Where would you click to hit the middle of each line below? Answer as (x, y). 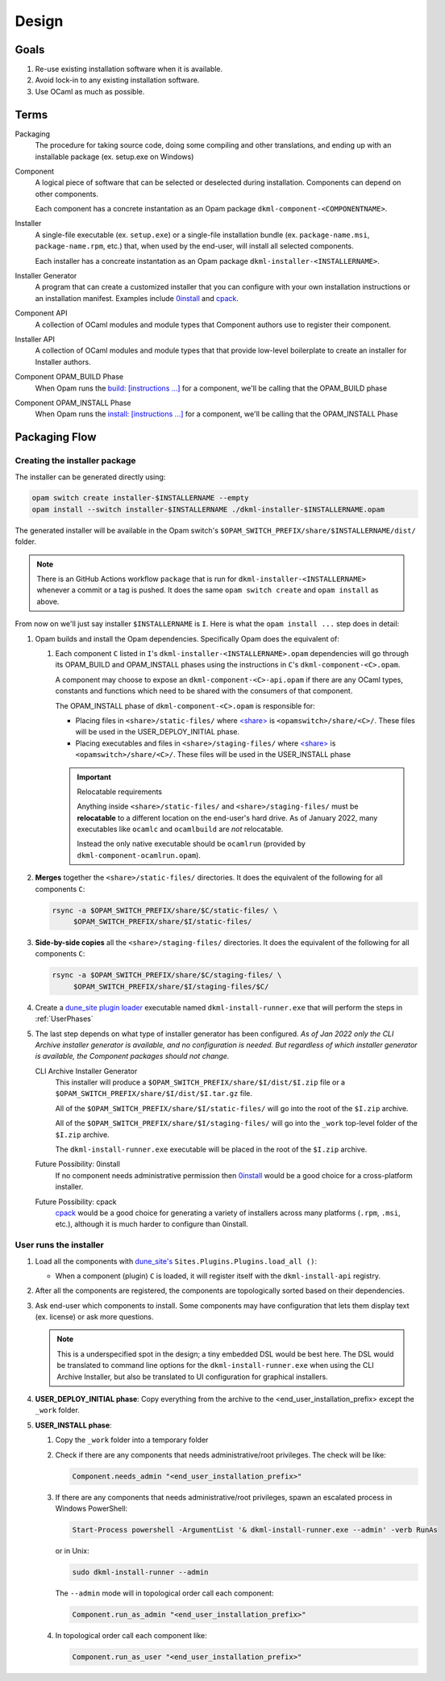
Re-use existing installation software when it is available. (129, 69)
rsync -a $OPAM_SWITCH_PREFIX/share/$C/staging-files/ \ (167, 975)
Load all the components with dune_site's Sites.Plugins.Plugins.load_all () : (176, 1261)
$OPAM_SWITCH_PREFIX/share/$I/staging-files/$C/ (171, 986)
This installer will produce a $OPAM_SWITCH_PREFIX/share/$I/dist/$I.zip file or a (200, 1082)
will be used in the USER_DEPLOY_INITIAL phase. (158, 732)
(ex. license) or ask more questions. (94, 1317)
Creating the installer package (75, 461)
